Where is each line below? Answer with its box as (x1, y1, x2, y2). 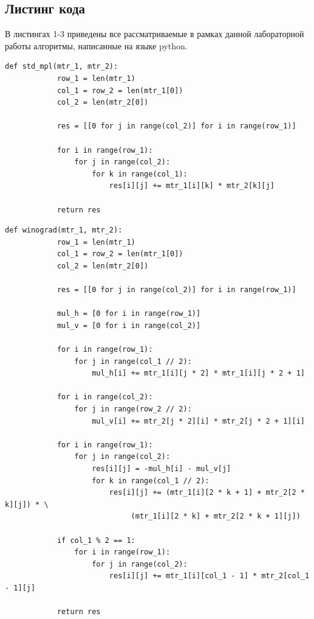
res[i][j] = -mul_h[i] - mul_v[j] (92, 464, 231, 473)
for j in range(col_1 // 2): (74, 357, 192, 366)
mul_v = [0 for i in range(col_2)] (56, 321, 201, 330)
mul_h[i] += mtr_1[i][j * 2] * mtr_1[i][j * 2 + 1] (92, 369, 305, 378)
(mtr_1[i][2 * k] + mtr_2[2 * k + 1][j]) (131, 512, 301, 521)
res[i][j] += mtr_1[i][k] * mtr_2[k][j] (109, 181, 275, 191)
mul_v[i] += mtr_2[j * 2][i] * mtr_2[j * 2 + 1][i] (92, 416, 305, 425)
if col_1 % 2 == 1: (56, 536, 135, 545)
